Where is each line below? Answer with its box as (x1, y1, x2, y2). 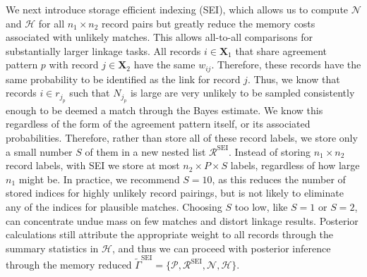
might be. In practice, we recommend (18, 171, 180, 186)
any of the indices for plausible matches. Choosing (6, 199, 222, 214)
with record (49, 57, 99, 72)
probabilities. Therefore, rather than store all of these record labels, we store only (6, 130, 358, 145)
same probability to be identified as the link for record (6, 71, 241, 86)
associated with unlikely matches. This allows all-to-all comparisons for (6, 30, 313, 44)
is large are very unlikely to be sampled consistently (130, 85, 355, 100)
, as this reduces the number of (212, 171, 346, 186)
